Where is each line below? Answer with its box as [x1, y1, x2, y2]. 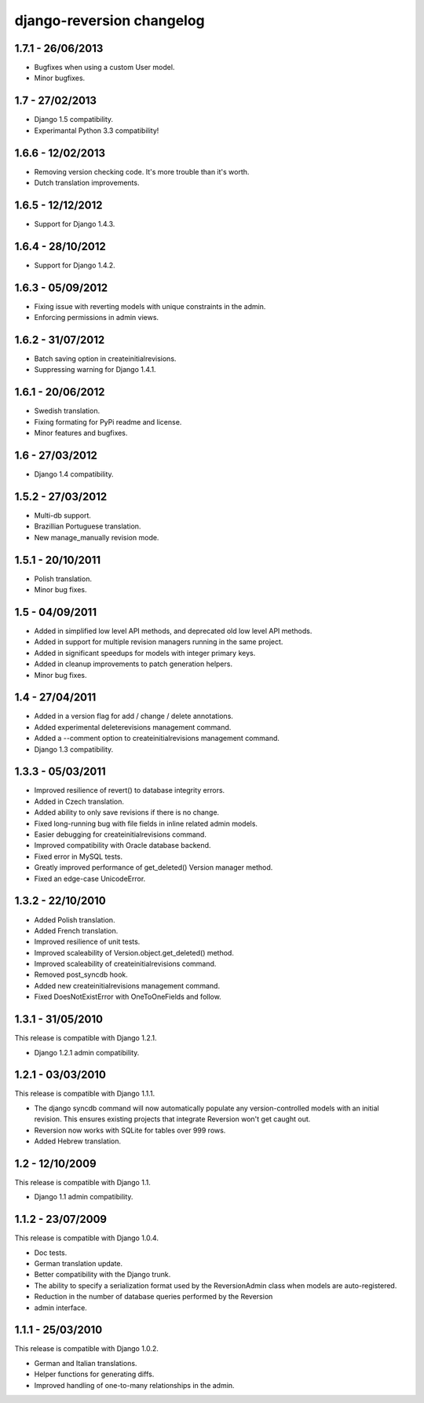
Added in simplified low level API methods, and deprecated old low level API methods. [34, 626, 313, 635]
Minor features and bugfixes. [34, 429, 128, 438]
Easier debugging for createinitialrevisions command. [34, 830, 207, 839]
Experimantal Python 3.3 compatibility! [34, 126, 159, 135]
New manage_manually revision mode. [34, 532, 159, 542]
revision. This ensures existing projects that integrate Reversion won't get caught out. [34, 1114, 311, 1124]
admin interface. [34, 1302, 88, 1313]
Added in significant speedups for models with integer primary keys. [34, 648, 256, 657]
